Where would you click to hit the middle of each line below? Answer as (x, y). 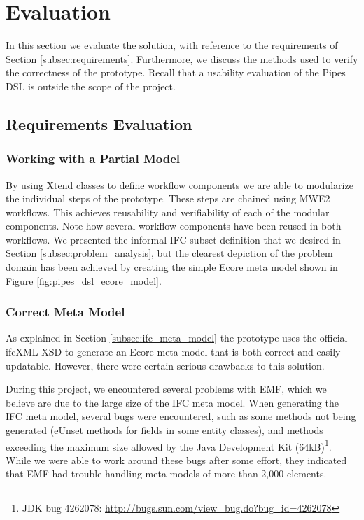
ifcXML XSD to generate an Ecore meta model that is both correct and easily (173, 352)
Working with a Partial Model (93, 159)
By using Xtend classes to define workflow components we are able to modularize (180, 184)
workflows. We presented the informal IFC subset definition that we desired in (173, 239)
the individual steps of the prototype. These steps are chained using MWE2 (168, 198)
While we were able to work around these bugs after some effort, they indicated (176, 459)
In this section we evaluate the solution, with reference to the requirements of (172, 45)
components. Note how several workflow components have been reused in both (174, 226)
